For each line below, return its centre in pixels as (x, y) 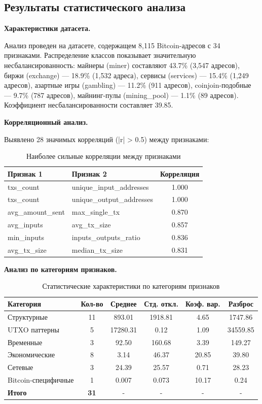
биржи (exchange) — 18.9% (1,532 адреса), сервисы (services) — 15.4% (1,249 (126, 75)
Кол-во (92, 304)
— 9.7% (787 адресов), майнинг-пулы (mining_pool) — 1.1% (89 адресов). (121, 95)
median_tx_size (97, 249)
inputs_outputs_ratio (106, 237)
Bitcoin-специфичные (41, 380)
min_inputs (26, 237)
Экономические (31, 355)
